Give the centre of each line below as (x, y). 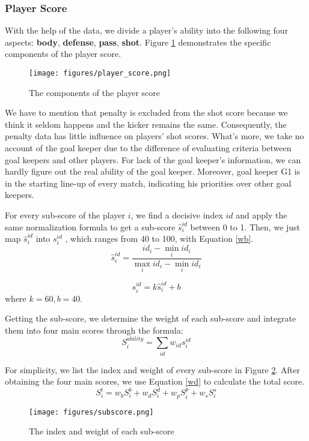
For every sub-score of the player (65, 215)
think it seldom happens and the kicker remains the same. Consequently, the (146, 124)
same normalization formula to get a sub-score (90, 226)
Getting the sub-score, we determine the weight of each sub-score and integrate (151, 318)
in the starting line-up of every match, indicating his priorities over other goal (148, 183)
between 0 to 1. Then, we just (245, 226)
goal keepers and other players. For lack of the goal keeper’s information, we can (153, 159)
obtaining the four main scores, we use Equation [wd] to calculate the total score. (155, 381)
